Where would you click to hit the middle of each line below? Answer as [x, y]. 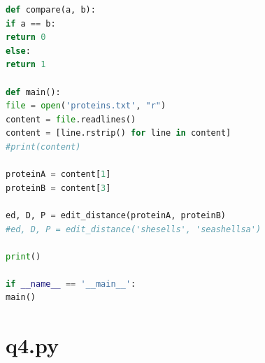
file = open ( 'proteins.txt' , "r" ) [86, 106]
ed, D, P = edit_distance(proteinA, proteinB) [116, 215]
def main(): [33, 92]
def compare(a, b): [51, 10]
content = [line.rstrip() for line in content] [119, 133]
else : [18, 51]
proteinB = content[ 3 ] [58, 188]
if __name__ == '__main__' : [71, 284]
